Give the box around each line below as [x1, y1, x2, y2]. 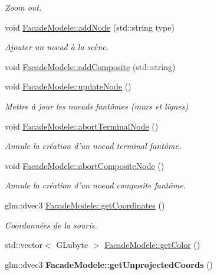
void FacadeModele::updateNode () [5, 80, 131, 92]
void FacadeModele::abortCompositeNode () [5, 159, 165, 171]
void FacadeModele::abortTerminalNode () [5, 120, 159, 132]
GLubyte [56, 238, 88, 251]
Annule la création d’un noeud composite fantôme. [5, 179, 186, 191]
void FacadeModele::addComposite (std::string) [5, 60, 176, 72]
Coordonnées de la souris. [5, 218, 97, 231]
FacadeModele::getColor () [104, 238, 200, 251]
